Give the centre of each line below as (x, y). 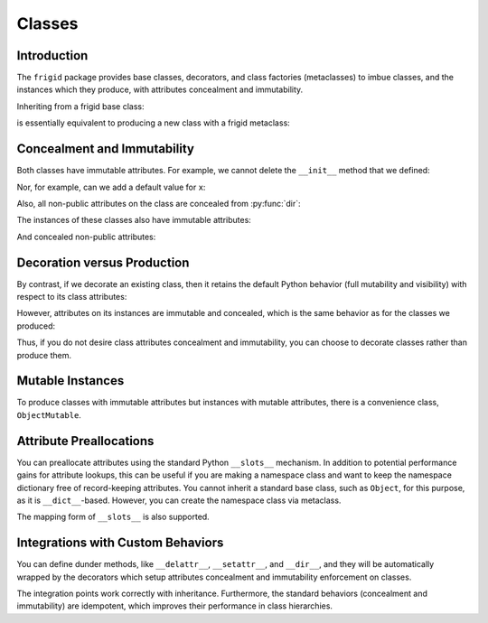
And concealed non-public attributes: (86, 237)
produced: (36, 326)
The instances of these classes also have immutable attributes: (134, 220)
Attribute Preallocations (85, 441)
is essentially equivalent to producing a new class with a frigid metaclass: (154, 123)
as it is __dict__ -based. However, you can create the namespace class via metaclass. (179, 500)
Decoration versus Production (103, 262)
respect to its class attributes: (72, 297)
